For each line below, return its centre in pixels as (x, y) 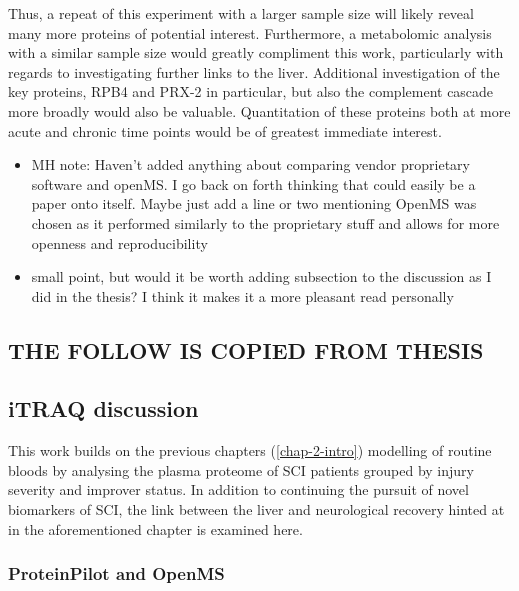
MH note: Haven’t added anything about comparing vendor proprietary (250, 164)
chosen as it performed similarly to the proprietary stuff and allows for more (265, 222)
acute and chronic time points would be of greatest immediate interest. (225, 130)
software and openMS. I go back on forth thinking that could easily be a (253, 183)
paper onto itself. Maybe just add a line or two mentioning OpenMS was (254, 203)
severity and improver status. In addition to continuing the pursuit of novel (238, 489)
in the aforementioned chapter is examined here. (155, 528)
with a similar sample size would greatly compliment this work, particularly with (256, 52)
